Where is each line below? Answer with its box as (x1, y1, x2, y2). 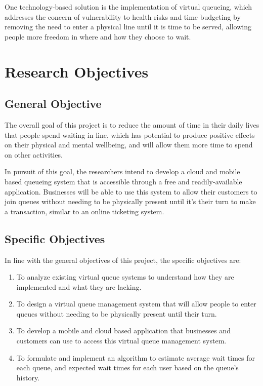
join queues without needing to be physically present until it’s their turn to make (5, 196, 256, 207)
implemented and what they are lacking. (16, 281, 142, 292)
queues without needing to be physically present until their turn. (16, 308, 217, 319)
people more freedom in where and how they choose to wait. (5, 31, 191, 42)
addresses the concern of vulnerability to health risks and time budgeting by (5, 11, 241, 22)
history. (16, 372, 40, 382)
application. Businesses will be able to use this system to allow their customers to (5, 186, 257, 197)
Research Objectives (5, 61, 149, 82)
